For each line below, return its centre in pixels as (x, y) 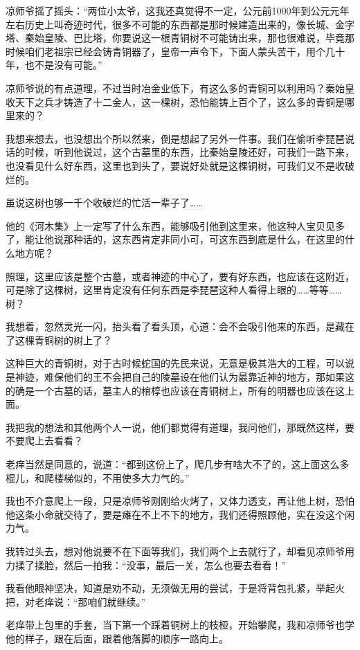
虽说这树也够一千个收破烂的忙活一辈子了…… (104, 202)
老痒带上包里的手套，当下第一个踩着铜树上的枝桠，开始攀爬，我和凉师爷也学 (180, 625)
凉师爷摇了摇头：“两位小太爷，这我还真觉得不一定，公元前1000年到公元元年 (178, 10)
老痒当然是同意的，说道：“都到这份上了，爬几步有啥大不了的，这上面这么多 (178, 464)
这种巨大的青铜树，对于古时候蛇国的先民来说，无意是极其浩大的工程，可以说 (180, 363)
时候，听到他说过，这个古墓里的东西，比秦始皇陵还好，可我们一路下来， (189, 152)
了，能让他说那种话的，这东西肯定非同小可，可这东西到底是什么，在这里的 (175, 239)
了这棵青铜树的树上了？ (59, 340)
